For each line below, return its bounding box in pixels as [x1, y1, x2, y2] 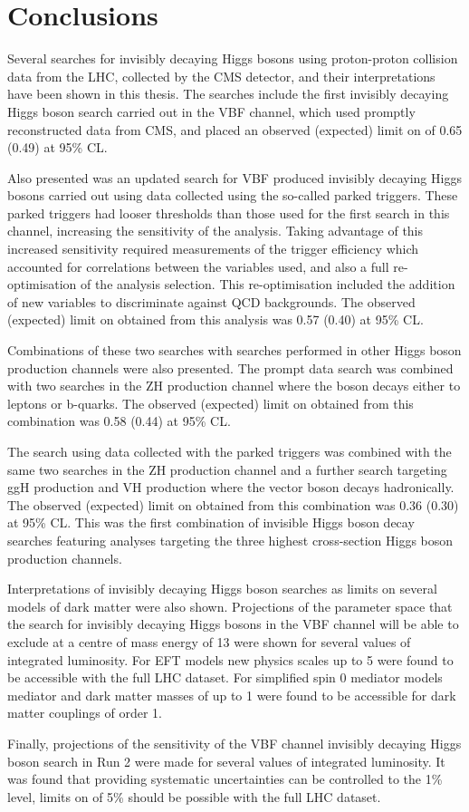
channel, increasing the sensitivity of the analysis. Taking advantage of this [7, 221, 424, 240]
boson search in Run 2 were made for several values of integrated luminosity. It [7, 751, 445, 770]
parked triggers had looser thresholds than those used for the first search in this [7, 203, 450, 222]
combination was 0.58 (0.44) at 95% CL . [7, 411, 231, 430]
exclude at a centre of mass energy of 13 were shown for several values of [7, 632, 411, 651]
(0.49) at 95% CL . [7, 138, 108, 157]
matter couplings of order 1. [7, 703, 162, 722]
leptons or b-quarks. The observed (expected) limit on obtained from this [7, 393, 414, 412]
